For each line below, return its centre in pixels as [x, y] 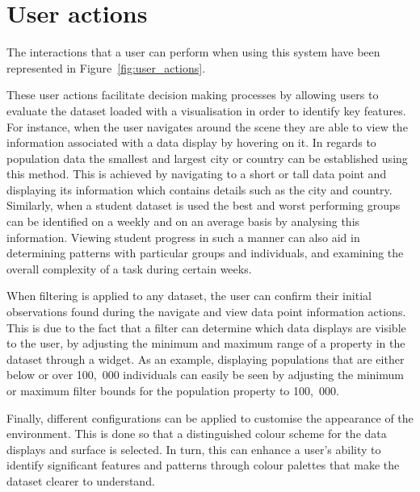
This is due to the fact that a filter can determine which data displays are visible [206, 327]
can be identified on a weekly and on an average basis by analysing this [183, 221]
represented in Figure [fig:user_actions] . [106, 67]
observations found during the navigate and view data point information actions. [206, 312]
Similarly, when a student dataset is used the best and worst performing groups [204, 205]
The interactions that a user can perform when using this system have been [193, 52]
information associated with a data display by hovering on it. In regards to [191, 142]
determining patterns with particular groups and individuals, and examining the [205, 253]
